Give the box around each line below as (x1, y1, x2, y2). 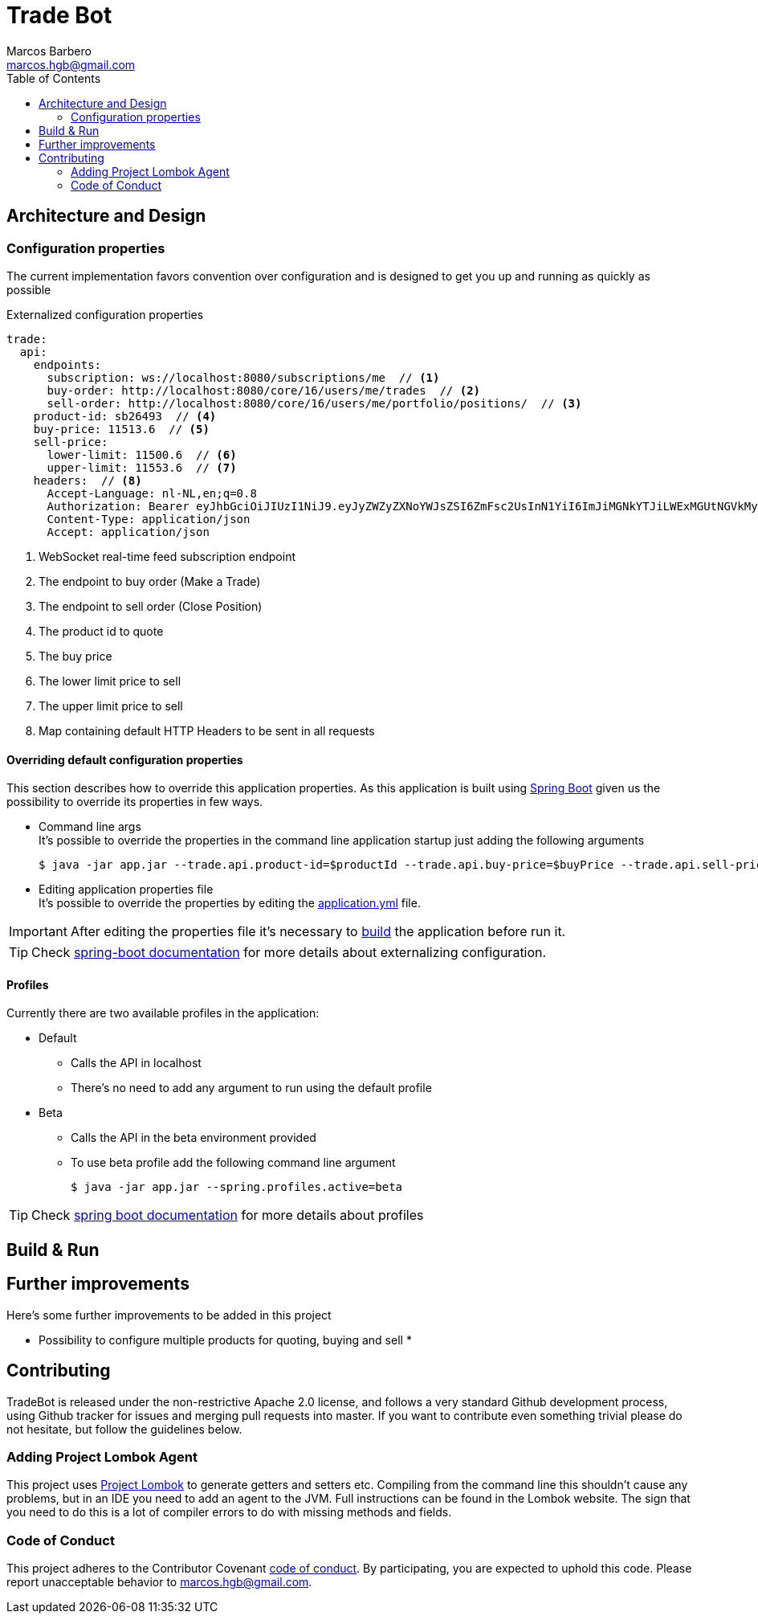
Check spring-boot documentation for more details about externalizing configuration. (31, 944, 547, 961)
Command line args (39, 820, 141, 834)
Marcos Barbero (6, 43, 92, 58)
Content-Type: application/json (47, 512, 251, 526)
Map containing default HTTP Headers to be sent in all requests (39, 723, 375, 738)
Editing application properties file (39, 882, 214, 897)
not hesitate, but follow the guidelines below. (6, 1422, 242, 1436)
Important (9, 923, 67, 940)
